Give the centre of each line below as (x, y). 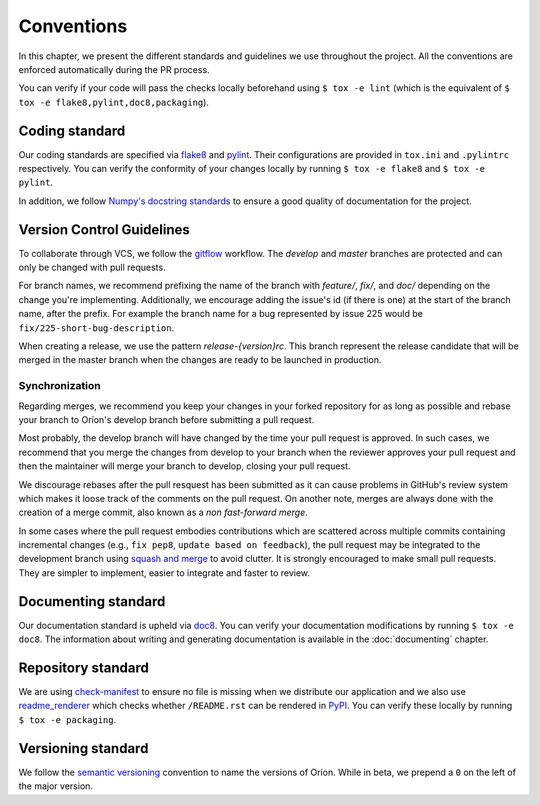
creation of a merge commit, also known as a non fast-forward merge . (163, 512)
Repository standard (84, 667)
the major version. (56, 786)
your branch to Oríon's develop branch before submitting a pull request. (166, 419)
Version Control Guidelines (104, 229)
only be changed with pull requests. (92, 267)
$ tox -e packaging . (67, 719)
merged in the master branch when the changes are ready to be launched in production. (200, 360)
